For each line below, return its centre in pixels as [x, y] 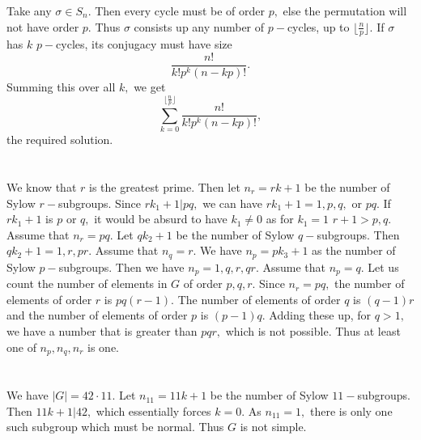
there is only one [351, 410]
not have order [43, 26]
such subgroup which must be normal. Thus [115, 427]
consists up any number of [199, 26]
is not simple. [273, 427]
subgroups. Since [100, 203]
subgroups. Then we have [121, 267]
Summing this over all [61, 87]
